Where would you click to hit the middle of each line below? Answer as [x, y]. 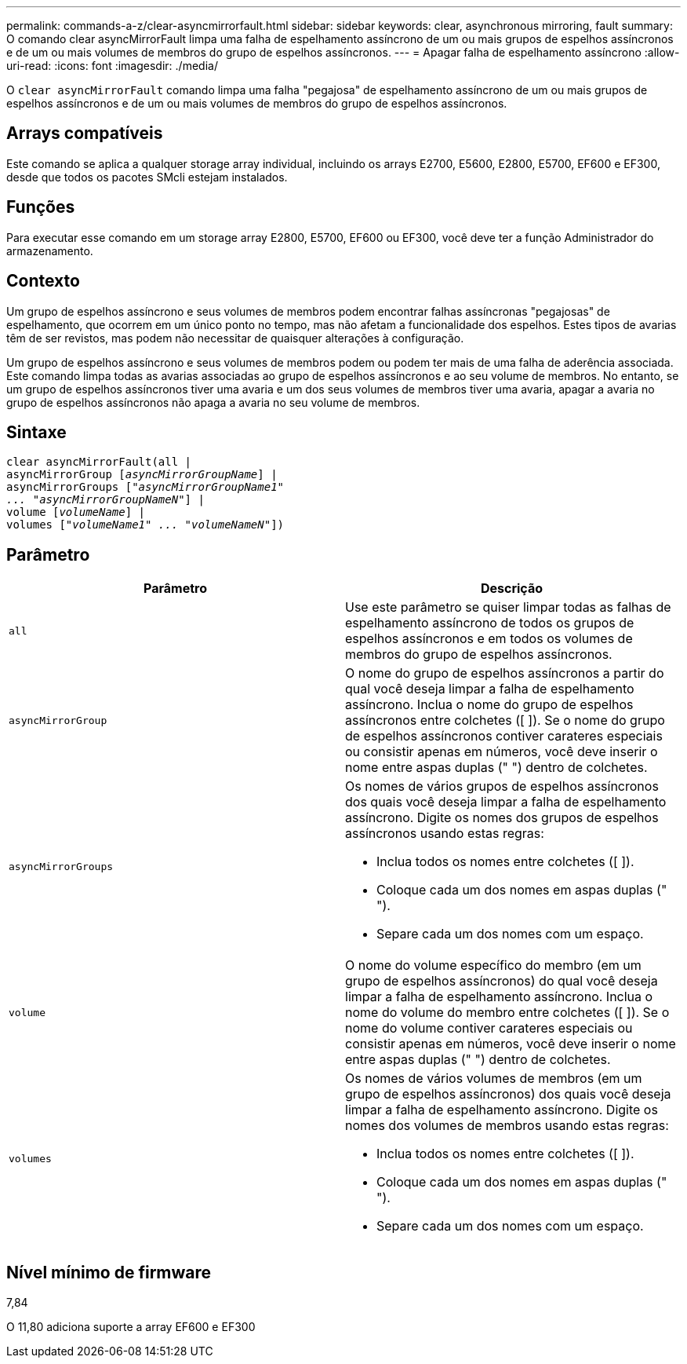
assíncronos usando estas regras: [445, 834]
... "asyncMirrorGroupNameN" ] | [105, 500]
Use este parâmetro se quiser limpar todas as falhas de [508, 607]
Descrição [512, 589]
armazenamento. [50, 250]
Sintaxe [36, 432]
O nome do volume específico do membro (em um [493, 965]
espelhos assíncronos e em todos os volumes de [489, 639]
